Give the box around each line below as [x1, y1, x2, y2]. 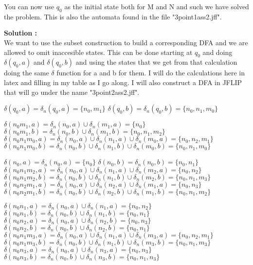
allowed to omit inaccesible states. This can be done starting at [4, 47, 193, 57]
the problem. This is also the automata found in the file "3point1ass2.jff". [4, 11, 222, 21]
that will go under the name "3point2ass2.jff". [4, 87, 140, 97]
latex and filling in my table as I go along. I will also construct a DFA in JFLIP [4, 77, 242, 87]
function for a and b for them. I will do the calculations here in [56, 68, 245, 78]
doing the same [4, 68, 49, 78]
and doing [202, 47, 233, 57]
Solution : [4, 28, 37, 38]
